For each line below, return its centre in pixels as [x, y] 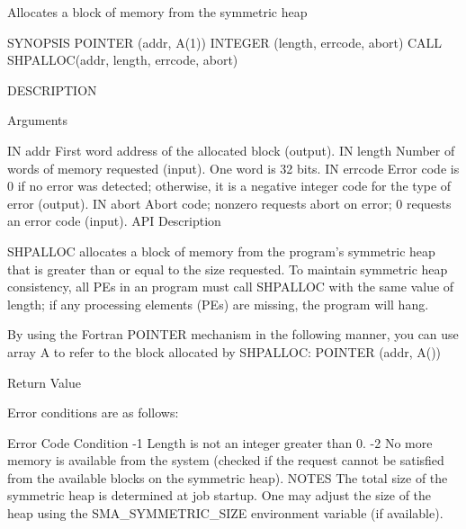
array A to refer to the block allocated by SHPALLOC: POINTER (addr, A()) [224, 351]
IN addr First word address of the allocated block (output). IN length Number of [231, 150]
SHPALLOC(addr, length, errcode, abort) [123, 60]
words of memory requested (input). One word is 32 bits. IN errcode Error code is [233, 168]
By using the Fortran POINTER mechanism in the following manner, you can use [233, 334]
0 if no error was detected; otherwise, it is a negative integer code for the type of [229, 186]
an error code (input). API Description [114, 221]
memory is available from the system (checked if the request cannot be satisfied [226, 460]
